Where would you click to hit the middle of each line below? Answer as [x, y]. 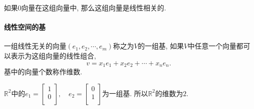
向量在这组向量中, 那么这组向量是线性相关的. [94, 7]
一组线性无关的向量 [35, 46]
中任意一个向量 [212, 46]
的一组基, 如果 [161, 46]
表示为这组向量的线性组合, [53, 55]
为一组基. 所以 [125, 93]
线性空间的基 [25, 27]
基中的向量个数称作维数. [43, 72]
